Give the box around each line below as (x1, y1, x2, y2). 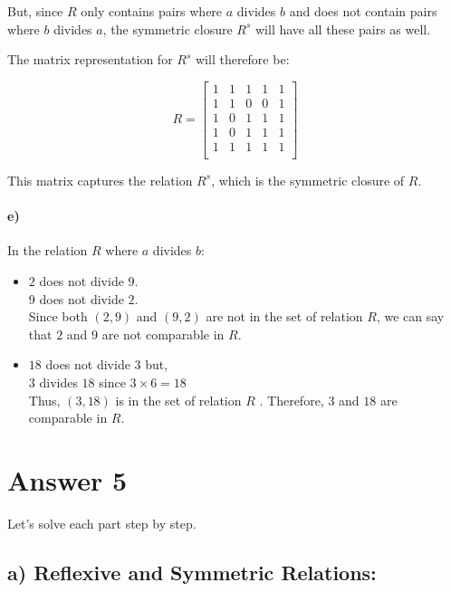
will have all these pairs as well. (255, 19, 431, 38)
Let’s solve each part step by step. (7, 513, 197, 532)
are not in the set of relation (206, 307, 363, 326)
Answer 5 (7, 461, 128, 498)
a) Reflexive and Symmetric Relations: (7, 558, 377, 586)
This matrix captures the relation (7, 170, 193, 189)
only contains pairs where (81, 2, 223, 20)
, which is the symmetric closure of (211, 170, 405, 189)
